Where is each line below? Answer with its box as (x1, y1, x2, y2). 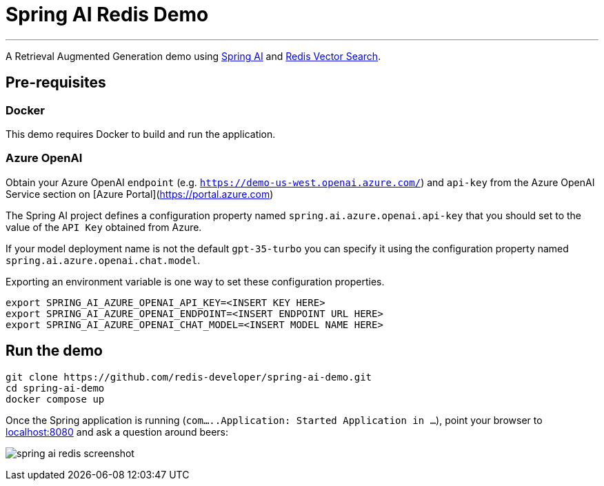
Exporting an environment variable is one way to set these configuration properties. (6, 275, 385, 287)
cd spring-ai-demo (6, 382, 105, 394)
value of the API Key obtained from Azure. (6, 221, 202, 233)
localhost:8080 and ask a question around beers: (6, 425, 229, 438)
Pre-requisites (6, 74, 106, 92)
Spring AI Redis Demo (6, 3, 209, 26)
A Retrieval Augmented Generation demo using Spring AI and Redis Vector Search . (6, 50, 381, 62)
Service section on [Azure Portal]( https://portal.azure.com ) (6, 188, 274, 200)
